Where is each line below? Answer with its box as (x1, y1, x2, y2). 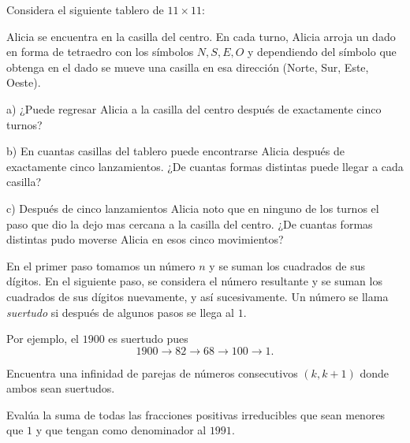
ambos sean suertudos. (6, 380, 115, 396)
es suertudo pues (108, 330, 188, 347)
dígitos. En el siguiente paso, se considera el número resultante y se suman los (6, 273, 382, 289)
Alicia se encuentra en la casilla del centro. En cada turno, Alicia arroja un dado (6, 28, 396, 44)
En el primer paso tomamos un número (6, 257, 196, 274)
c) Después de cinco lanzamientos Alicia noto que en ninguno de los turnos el (6, 199, 379, 216)
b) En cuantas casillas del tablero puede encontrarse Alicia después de (6, 143, 345, 159)
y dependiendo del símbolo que (248, 43, 397, 60)
